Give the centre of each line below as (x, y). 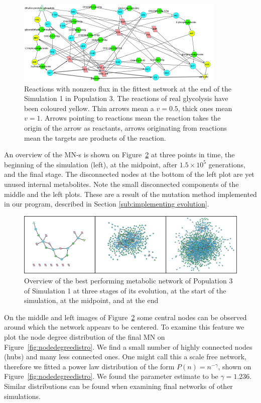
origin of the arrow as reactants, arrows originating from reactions (125, 127)
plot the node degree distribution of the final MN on (85, 336)
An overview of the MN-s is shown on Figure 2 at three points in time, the (119, 155)
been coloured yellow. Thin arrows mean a (89, 108)
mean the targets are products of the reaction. (95, 137)
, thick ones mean (205, 108)
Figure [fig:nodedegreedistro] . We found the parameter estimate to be (111, 376)
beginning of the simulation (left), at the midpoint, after (91, 164)
